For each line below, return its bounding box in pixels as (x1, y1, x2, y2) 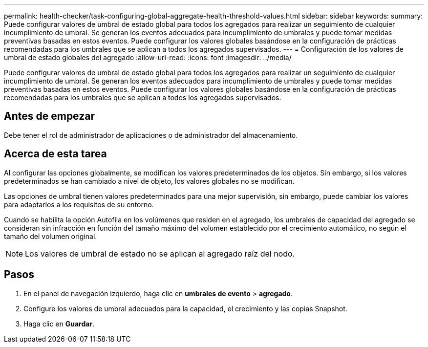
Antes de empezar (4, 110, 95, 123)
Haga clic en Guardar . (23, 319, 95, 328)
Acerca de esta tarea (4, 148, 107, 160)
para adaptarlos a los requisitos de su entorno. (4, 200, 154, 209)
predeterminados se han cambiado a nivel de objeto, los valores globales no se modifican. (4, 176, 295, 185)
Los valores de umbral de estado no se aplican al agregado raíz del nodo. (25, 248, 295, 259)
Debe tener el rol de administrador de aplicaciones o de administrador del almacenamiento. (4, 130, 298, 139)
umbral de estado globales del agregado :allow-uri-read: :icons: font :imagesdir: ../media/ (4, 53, 292, 62)
